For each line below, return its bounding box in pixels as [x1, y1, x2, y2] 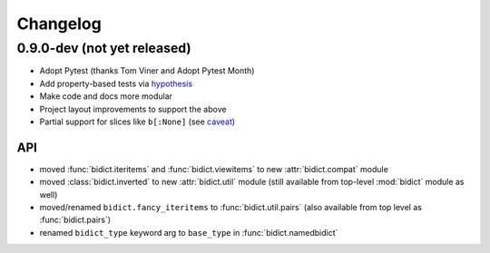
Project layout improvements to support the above [39, 103, 227, 114]
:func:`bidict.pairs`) [39, 214, 112, 226]
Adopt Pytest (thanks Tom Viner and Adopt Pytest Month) [39, 65, 255, 76]
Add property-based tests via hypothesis [39, 78, 193, 89]
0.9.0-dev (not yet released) [16, 40, 191, 56]
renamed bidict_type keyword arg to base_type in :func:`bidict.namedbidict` [39, 227, 338, 238]
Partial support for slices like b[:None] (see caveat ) [39, 116, 236, 127]
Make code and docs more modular [39, 91, 172, 102]
